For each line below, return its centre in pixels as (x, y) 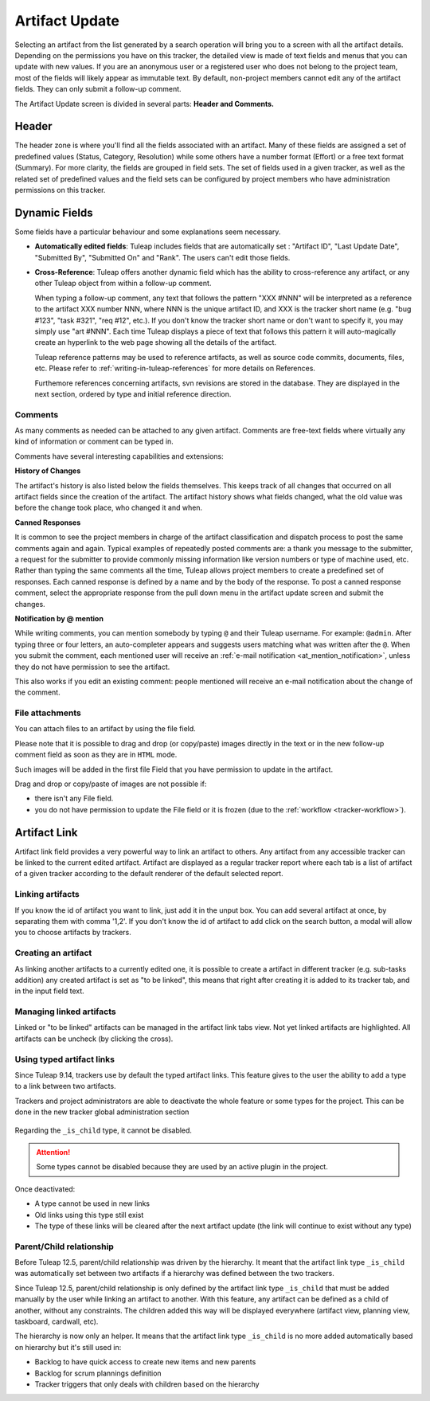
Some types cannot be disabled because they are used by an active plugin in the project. (182, 1167)
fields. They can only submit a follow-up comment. (98, 89)
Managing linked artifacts (65, 1012)
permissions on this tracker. (60, 190)
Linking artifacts (47, 894)
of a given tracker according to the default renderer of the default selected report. (149, 874)
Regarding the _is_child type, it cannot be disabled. (104, 1130)
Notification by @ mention (59, 618)
